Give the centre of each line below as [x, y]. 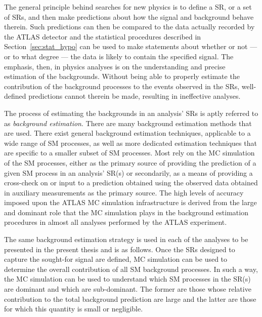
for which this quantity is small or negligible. [74, 309]
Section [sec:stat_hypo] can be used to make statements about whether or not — [131, 46]
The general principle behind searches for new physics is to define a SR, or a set [128, 7]
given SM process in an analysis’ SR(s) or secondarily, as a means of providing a [128, 172]
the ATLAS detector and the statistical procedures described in [103, 36]
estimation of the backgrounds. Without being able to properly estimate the [122, 76]
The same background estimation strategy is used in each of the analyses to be [126, 239]
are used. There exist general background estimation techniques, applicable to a [127, 133]
